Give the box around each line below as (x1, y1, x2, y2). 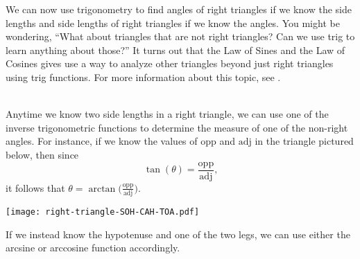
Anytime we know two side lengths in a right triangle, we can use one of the (6, 107, 329, 121)
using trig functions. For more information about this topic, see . (6, 69, 281, 84)
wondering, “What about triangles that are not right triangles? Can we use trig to (6, 29, 355, 44)
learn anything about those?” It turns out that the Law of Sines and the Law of (6, 42, 345, 57)
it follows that (6, 180, 65, 195)
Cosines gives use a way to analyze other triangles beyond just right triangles (6, 56, 334, 71)
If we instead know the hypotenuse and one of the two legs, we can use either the (6, 226, 350, 241)
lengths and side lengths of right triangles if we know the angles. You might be (6, 15, 340, 30)
